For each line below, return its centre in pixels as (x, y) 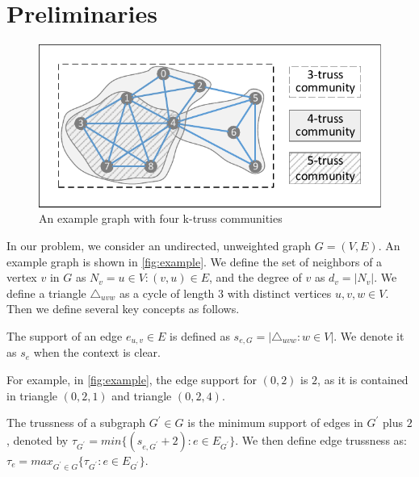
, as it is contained (363, 380)
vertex (22, 277)
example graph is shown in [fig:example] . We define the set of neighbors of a (195, 261)
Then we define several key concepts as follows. (123, 309)
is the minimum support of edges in (275, 423)
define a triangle (46, 293)
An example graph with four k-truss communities (161, 218)
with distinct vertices (279, 293)
